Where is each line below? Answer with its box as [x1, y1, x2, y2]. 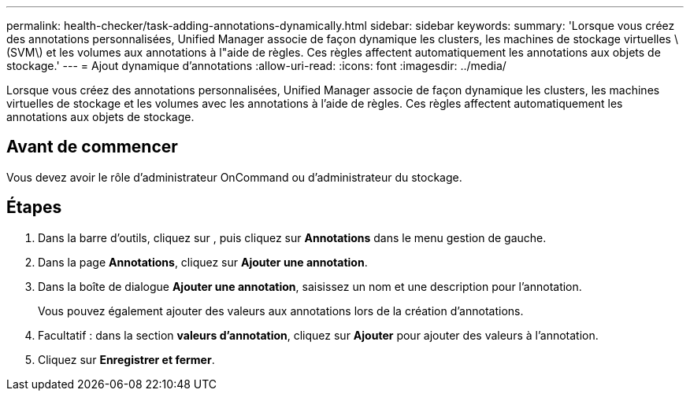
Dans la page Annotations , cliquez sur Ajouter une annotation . [38, 255, 368, 269]
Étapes [6, 197, 62, 218]
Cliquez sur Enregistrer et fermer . [38, 352, 215, 366]
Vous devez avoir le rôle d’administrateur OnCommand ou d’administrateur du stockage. [6, 170, 462, 184]
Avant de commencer [6, 137, 178, 157]
